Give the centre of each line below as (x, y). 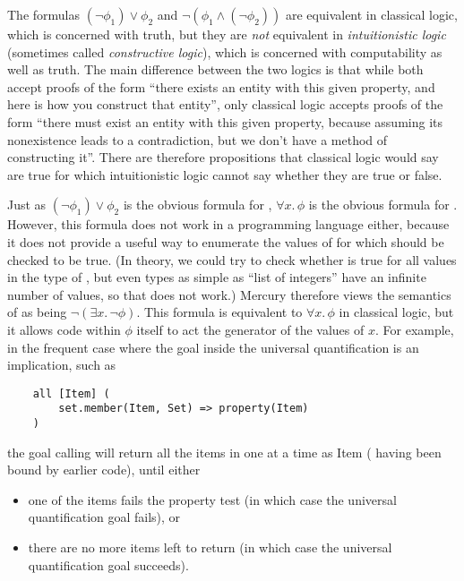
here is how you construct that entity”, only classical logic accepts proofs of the (225, 104)
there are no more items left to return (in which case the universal (210, 547)
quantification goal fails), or (104, 517)
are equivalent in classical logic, (371, 14)
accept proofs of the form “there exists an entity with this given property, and (221, 86)
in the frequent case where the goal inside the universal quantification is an (213, 347)
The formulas (44, 14)
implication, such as (62, 365)
